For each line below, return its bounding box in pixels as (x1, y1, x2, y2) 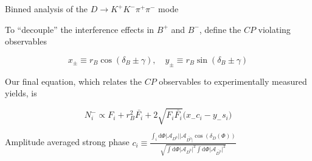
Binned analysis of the (5, 2, 88, 15)
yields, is (5, 87, 37, 99)
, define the (199, 23, 241, 35)
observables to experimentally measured (159, 74, 307, 87)
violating (258, 23, 291, 35)
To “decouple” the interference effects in (5, 23, 154, 35)
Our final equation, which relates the (5, 74, 142, 87)
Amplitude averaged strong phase (5, 135, 130, 148)
